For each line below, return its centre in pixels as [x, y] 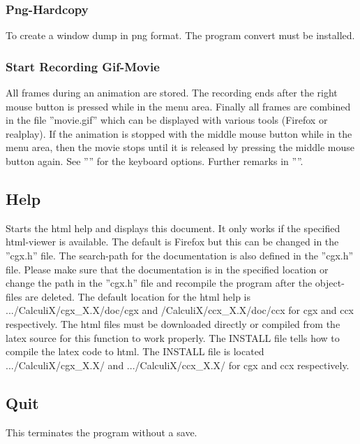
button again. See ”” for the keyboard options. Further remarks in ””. [155, 161]
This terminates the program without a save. [102, 432]
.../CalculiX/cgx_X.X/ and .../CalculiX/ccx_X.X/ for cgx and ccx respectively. [178, 365]
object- [330, 283]
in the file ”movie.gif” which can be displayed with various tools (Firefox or [167, 120]
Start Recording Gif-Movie [83, 66]
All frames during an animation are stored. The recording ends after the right [172, 93]
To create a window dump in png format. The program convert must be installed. [180, 35]
